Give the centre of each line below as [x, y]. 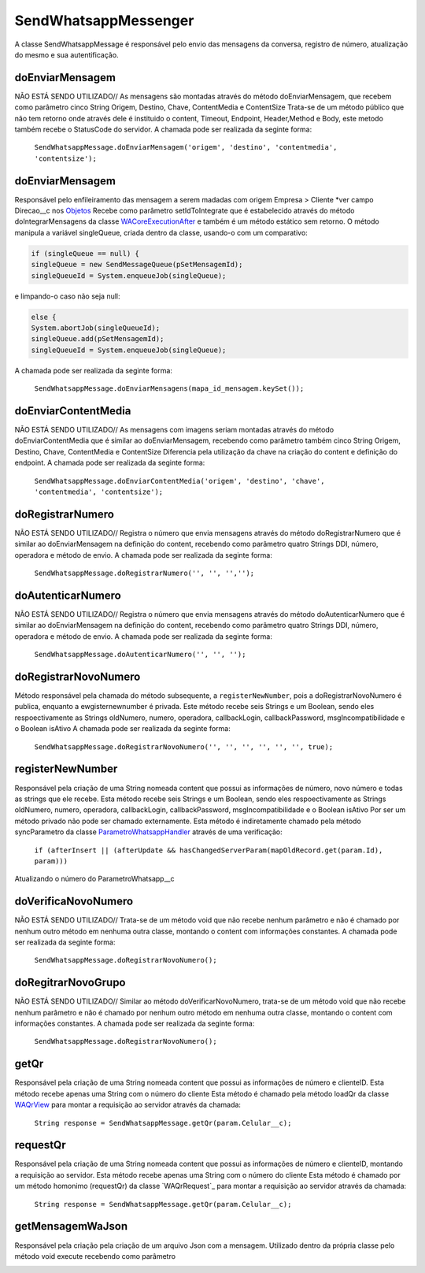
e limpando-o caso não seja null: [68, 296]
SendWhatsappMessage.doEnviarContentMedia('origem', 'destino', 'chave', [180, 481]
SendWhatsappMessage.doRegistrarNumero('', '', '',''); [144, 573]
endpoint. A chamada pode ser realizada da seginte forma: [110, 463]
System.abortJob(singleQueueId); [96, 328]
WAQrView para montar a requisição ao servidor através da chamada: [128, 1105]
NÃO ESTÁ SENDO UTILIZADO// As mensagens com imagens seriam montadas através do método [174, 430]
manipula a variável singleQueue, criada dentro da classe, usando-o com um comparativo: [161, 232]
